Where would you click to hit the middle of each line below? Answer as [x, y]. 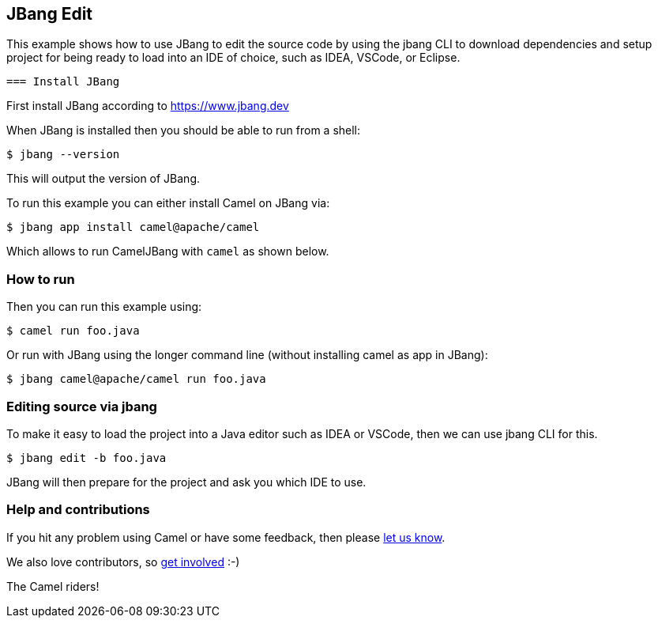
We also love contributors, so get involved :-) [123, 562]
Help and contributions [78, 510]
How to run [41, 279]
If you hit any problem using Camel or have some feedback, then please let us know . [226, 537]
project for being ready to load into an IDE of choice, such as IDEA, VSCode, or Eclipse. [233, 58]
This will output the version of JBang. [103, 179]
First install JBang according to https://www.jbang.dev [148, 106]
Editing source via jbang [82, 406]
